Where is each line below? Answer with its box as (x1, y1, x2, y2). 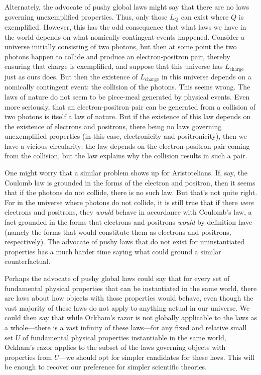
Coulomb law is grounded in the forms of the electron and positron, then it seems (5, 177, 255, 187)
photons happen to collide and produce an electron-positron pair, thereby (5, 51, 230, 61)
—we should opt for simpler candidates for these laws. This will (59, 351, 254, 362)
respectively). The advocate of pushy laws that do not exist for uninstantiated (5, 236, 245, 247)
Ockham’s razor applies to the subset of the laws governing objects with (5, 342, 226, 352)
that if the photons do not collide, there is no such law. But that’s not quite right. (5, 187, 257, 198)
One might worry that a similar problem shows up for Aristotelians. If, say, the (5, 167, 248, 178)
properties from (5, 351, 52, 362)
